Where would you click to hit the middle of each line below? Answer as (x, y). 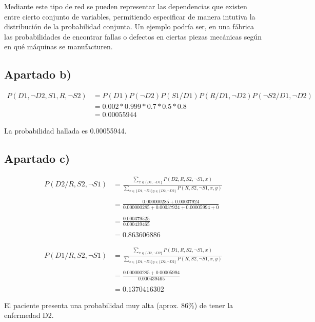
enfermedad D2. (29, 315)
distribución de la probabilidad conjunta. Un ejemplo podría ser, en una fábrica (129, 26)
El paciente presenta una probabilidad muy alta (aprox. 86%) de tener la (119, 305)
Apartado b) (38, 74)
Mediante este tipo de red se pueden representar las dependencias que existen (126, 6)
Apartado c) (37, 158)
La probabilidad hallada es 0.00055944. (65, 131)
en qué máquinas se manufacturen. (58, 46)
